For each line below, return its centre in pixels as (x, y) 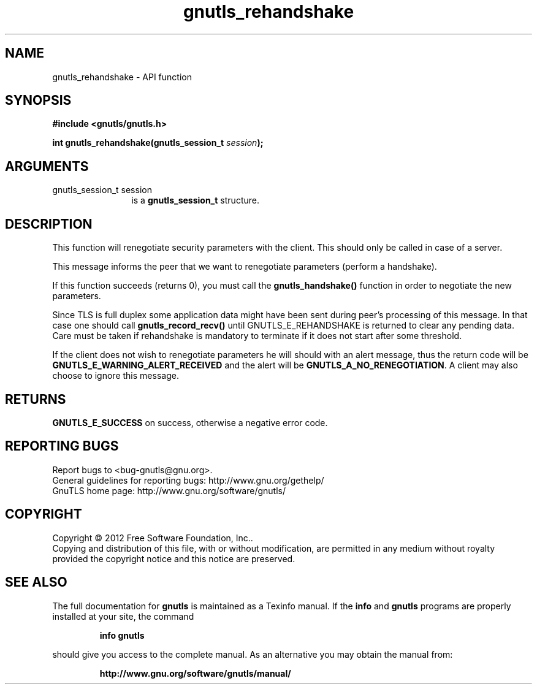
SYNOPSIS (38, 101)
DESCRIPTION (49, 224)
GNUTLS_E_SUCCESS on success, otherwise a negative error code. (190, 422)
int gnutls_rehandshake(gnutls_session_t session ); (158, 143)
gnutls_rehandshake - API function (122, 77)
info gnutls (122, 635)
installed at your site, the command (123, 616)
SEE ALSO (36, 582)
